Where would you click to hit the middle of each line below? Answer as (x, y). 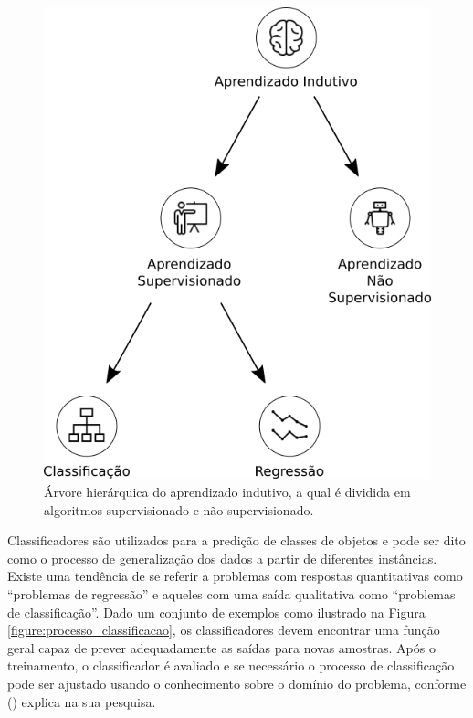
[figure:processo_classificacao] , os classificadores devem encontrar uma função (224, 630)
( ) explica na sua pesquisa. (82, 701)
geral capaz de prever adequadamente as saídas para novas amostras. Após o (221, 647)
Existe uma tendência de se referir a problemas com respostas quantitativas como (235, 576)
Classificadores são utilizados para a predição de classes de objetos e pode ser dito (236, 540)
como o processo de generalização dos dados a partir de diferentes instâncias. (222, 558)
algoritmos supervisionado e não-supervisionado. (179, 509)
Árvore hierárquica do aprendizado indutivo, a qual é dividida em (227, 491)
